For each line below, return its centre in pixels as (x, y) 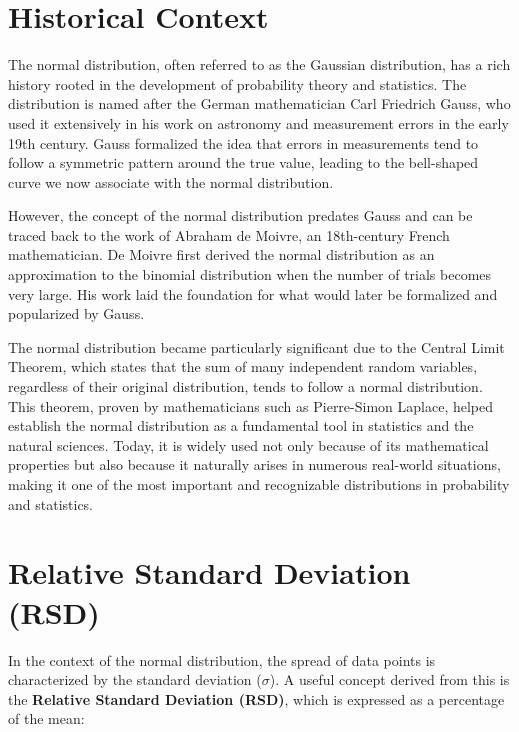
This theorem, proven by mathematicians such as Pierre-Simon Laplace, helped (251, 405)
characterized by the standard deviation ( (135, 679)
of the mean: (46, 718)
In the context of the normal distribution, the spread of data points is (222, 659)
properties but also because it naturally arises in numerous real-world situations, (254, 464)
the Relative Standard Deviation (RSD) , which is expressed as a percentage (256, 698)
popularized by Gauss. (76, 313)
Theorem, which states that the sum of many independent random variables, (243, 366)
